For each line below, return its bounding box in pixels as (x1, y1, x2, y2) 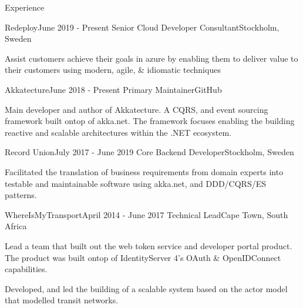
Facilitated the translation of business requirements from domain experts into (5, 165, 284, 178)
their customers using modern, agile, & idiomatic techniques (5, 63, 221, 76)
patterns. (5, 189, 37, 201)
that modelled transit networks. (5, 294, 119, 306)
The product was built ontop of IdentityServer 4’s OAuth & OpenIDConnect (5, 251, 281, 263)
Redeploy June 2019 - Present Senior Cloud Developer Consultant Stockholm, (5, 21, 280, 33)
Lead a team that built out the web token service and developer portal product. (5, 239, 292, 252)
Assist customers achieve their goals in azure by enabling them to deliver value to (5, 52, 298, 64)
